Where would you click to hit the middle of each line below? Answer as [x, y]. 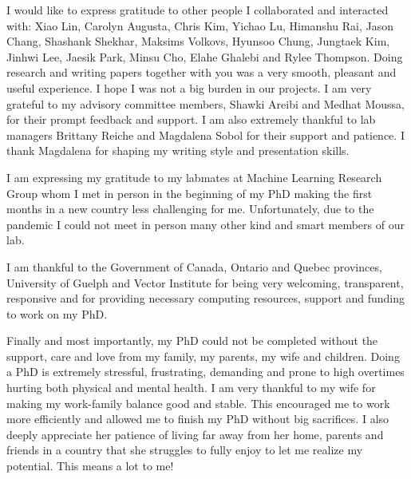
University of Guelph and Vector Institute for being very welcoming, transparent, [205, 282]
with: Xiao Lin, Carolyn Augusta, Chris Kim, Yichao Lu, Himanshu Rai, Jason [200, 25]
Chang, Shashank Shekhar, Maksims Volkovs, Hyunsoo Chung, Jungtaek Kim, [198, 41]
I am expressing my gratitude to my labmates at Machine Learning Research [194, 177]
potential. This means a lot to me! [90, 466]
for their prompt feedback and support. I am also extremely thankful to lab [191, 119]
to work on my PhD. [57, 313]
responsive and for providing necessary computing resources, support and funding [206, 298]
